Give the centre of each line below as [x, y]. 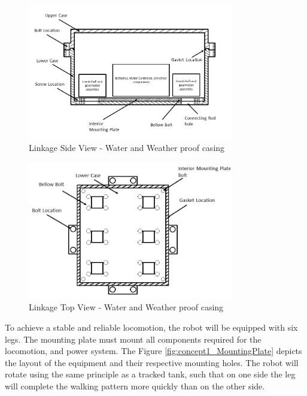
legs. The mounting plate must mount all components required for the [133, 339]
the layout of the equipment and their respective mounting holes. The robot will [152, 362]
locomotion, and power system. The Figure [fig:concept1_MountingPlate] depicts [153, 351]
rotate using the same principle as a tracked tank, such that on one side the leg [150, 374]
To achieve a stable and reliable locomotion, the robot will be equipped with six [151, 327]
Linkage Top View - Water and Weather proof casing [126, 307]
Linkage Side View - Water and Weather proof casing [127, 147]
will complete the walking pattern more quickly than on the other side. [135, 386]
